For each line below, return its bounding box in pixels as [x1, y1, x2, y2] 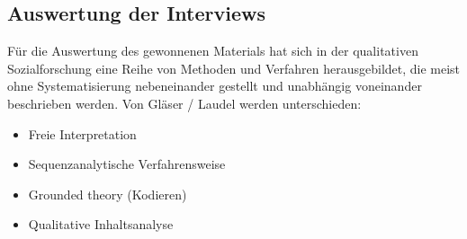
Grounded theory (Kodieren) [28, 184, 187, 203]
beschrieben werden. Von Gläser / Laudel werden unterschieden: [7, 93, 362, 112]
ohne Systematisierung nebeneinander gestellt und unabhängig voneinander [7, 76, 422, 95]
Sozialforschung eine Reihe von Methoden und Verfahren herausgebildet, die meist [7, 58, 461, 77]
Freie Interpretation [28, 124, 137, 143]
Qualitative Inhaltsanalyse [28, 215, 174, 234]
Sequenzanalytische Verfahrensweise [28, 155, 226, 173]
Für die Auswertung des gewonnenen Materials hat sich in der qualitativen [7, 41, 418, 60]
